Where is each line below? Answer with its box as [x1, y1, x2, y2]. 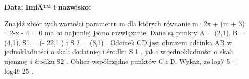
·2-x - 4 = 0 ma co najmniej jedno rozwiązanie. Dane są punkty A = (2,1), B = [4, 28, 245, 38]
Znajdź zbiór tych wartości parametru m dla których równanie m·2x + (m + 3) [4, 18, 245, 28]
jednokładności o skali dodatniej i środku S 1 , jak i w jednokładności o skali [4, 47, 233, 57]
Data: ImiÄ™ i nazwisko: [4, 2, 91, 12]
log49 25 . [4, 65, 34, 76]
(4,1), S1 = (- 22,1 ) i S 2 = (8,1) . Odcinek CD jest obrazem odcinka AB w [4, 37, 232, 47]
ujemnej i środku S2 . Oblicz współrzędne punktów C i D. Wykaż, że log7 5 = [4, 56, 238, 66]
